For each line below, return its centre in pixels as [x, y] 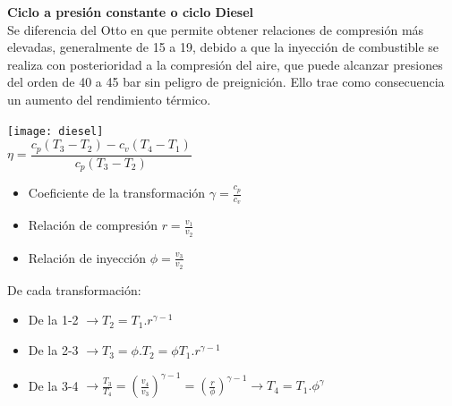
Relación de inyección [87, 257]
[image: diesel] [55, 131]
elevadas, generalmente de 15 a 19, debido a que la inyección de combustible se [223, 47]
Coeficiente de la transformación [117, 193]
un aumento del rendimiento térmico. [109, 99]
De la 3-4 [53, 385]
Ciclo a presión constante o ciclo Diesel [131, 12]
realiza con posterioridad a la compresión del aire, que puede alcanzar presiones [225, 64]
